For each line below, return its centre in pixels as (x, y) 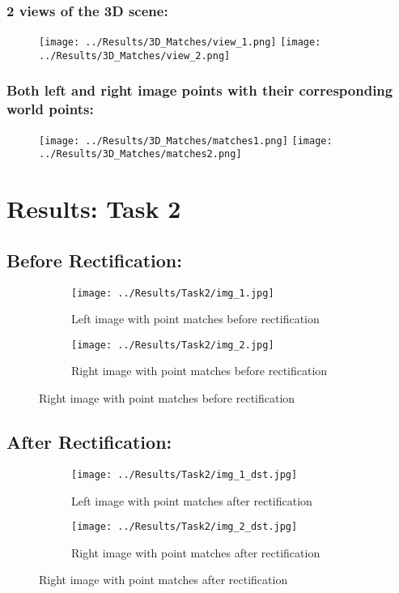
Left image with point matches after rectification (192, 500)
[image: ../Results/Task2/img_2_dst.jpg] (185, 527)
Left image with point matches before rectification (195, 319)
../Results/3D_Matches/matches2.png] (140, 154)
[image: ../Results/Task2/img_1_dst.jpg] (185, 474)
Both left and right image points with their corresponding (200, 90)
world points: (50, 109)
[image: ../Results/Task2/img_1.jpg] (173, 293)
